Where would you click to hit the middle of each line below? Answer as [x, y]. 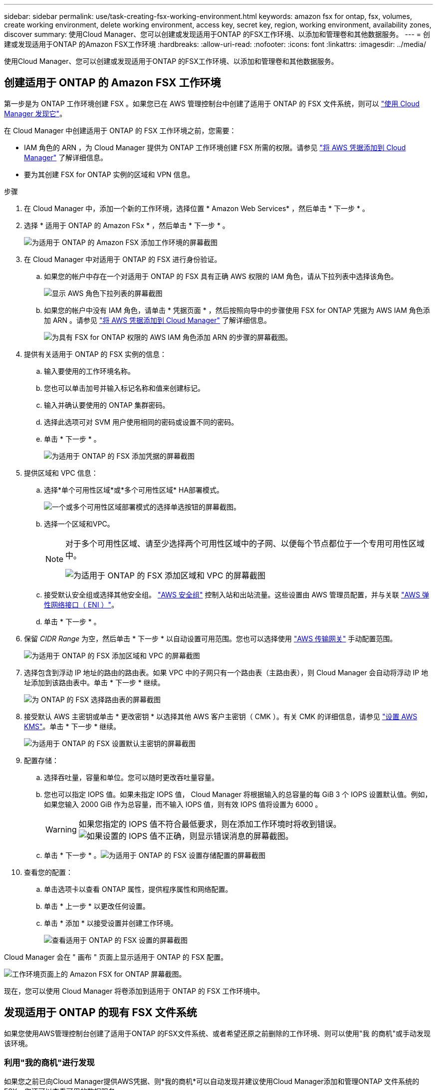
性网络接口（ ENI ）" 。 [81, 604]
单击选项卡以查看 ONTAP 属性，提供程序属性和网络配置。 [138, 889]
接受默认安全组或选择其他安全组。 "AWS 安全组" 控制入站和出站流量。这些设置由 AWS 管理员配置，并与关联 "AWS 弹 [237, 594]
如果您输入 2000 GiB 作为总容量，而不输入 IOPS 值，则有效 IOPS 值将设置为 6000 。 [183, 804]
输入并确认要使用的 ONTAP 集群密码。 [107, 405]
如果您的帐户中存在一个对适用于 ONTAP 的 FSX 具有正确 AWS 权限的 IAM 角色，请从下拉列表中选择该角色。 [221, 276]
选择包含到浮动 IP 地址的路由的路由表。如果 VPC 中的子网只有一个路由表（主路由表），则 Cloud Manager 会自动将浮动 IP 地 [226, 672]
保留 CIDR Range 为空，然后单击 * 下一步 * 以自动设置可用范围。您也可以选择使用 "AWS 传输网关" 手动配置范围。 [211, 638]
